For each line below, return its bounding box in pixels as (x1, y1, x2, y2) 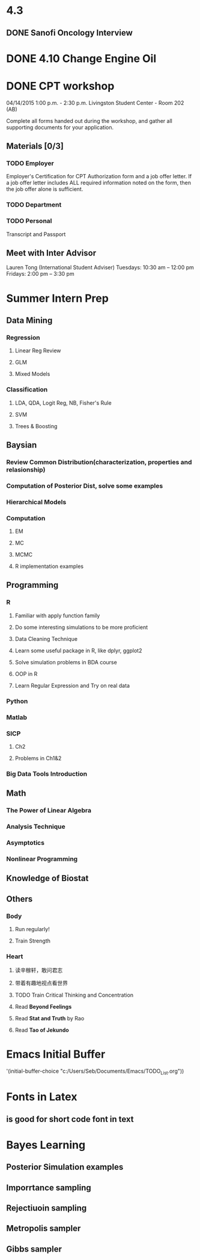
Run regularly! (14, 925, 50, 932)
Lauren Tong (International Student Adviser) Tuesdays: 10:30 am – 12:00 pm (6, 264, 194, 271)
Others (6, 894, 33, 904)
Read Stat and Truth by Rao (14, 1015, 85, 1022)
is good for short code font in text (6, 1114, 134, 1124)
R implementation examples (14, 563, 84, 570)
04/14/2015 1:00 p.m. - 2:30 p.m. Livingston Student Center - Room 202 (6, 99, 184, 106)
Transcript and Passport (6, 230, 66, 238)
